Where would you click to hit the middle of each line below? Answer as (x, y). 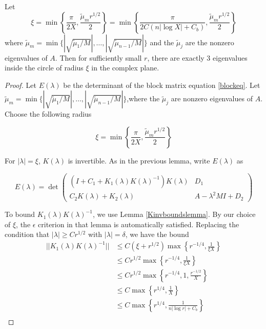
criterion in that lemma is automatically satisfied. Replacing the (139, 224)
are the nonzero (210, 42)
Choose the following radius (48, 114)
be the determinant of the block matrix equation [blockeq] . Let (162, 85)
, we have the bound (157, 234)
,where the (143, 98)
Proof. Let (21, 85)
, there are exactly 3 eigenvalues (197, 57)
